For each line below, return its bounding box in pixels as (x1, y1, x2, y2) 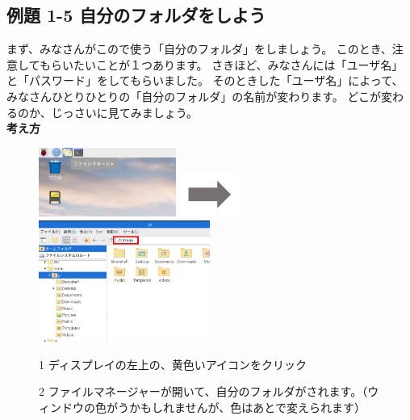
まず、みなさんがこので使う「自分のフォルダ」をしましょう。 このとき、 (6, 40, 392, 57)
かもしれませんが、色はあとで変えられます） (128, 398, 366, 415)
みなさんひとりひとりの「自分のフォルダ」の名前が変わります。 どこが (6, 87, 381, 104)
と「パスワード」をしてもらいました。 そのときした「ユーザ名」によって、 (6, 72, 404, 89)
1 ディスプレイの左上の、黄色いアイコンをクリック (39, 355, 307, 372)
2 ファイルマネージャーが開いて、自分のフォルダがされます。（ (39, 383, 368, 400)
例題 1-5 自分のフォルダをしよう (6, 2, 266, 27)
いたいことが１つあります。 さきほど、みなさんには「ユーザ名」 (61, 56, 404, 73)
